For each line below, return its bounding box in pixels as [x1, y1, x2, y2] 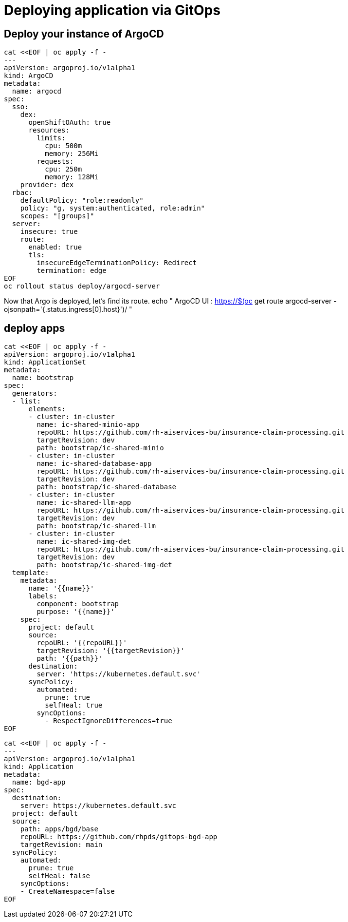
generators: [12, 389, 57, 398]
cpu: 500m [45, 142, 82, 150]
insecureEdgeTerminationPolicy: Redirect [37, 259, 197, 267]
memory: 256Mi [45, 150, 98, 158]
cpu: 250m [45, 165, 82, 173]
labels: [28, 592, 57, 600]
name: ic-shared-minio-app [37, 421, 140, 429]
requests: [37, 157, 74, 166]
